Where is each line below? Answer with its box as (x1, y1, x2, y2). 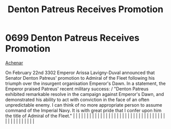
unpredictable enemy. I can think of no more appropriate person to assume (5, 102, 163, 108)
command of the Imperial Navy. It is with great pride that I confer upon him (5, 107, 162, 113)
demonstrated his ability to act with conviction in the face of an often (5, 96, 150, 103)
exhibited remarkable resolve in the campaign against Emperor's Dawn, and (5, 91, 164, 97)
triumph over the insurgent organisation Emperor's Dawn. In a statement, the (5, 80, 166, 86)
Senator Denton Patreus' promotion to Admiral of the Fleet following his (5, 75, 155, 81)
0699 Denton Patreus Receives (5, 32, 140, 44)
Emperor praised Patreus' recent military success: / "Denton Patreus (5, 85, 149, 92)
